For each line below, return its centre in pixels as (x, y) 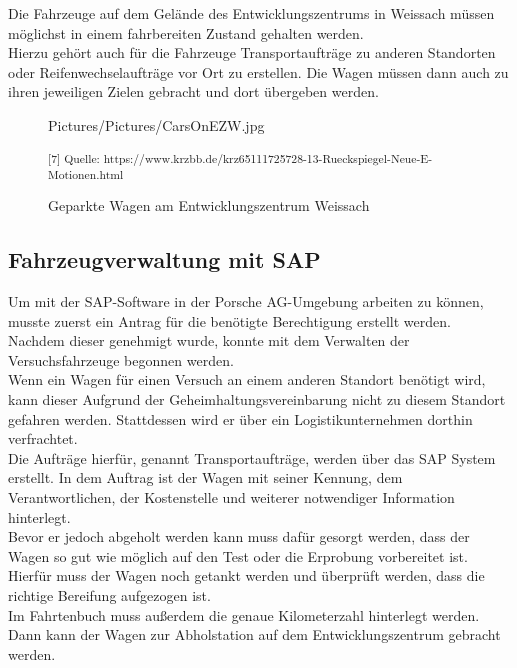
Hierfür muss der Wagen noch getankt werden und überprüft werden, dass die (246, 575)
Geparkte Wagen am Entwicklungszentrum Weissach (209, 205)
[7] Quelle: (74, 157)
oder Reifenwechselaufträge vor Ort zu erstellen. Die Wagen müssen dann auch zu (258, 71)
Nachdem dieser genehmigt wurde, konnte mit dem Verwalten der (209, 340)
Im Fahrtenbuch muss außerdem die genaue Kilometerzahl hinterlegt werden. (244, 614)
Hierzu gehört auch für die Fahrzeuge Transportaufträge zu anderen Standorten (252, 52)
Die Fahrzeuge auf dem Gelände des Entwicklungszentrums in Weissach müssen (251, 13)
